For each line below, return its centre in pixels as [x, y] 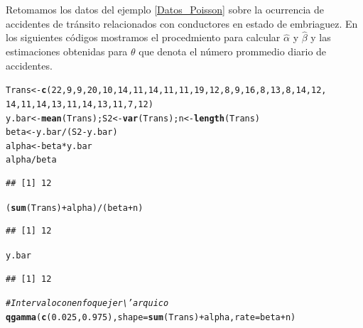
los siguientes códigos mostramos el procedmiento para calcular [143, 37]
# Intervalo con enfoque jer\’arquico [87, 304]
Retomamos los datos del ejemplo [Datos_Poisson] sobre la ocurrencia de [165, 9]
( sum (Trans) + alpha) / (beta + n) [75, 208]
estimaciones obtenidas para [67, 51]
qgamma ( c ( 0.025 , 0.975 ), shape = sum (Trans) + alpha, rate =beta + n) [151, 317]
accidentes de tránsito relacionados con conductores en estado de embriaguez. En [182, 23]
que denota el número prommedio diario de [233, 51]
